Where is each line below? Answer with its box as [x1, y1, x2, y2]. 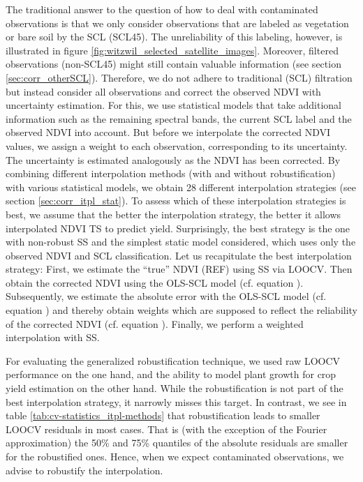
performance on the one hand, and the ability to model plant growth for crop [6, 367, 336, 382]
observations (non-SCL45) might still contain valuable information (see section [6, 57, 341, 71]
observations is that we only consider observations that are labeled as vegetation [6, 15, 349, 30]
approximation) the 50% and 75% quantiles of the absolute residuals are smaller [6, 435, 348, 450]
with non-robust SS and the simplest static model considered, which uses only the [6, 234, 356, 249]
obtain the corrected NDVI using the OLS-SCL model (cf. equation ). [6, 275, 304, 289]
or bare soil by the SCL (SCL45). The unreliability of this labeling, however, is [6, 29, 343, 44]
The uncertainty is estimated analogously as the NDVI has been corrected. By [6, 152, 341, 167]
